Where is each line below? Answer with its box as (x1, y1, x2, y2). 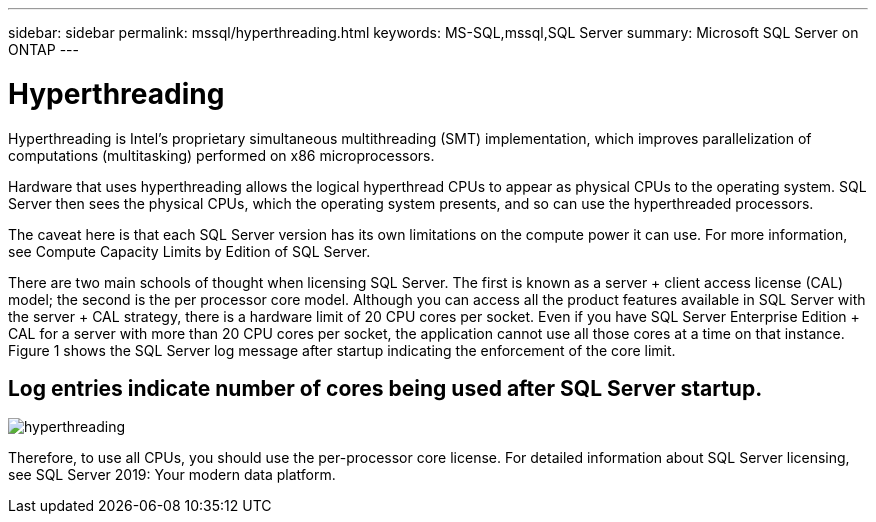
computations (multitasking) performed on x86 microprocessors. (8, 146, 435, 164)
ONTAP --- (8, 41, 79, 58)
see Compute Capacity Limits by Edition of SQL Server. (8, 242, 371, 260)
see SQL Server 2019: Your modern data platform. (8, 466, 336, 484)
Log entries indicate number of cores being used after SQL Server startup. (8, 375, 763, 401)
